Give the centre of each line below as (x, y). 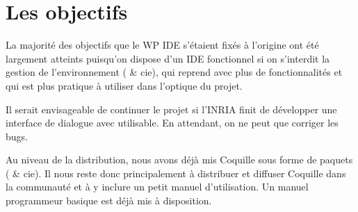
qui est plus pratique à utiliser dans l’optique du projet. (124, 85)
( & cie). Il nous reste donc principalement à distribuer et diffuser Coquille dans (176, 173)
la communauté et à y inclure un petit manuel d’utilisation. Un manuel (157, 187)
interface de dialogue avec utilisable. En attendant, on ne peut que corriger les (172, 123)
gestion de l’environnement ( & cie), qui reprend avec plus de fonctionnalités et (174, 72)
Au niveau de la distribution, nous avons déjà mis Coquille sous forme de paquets (179, 160)
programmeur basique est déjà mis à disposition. (109, 201)
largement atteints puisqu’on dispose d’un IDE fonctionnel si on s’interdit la (168, 58)
